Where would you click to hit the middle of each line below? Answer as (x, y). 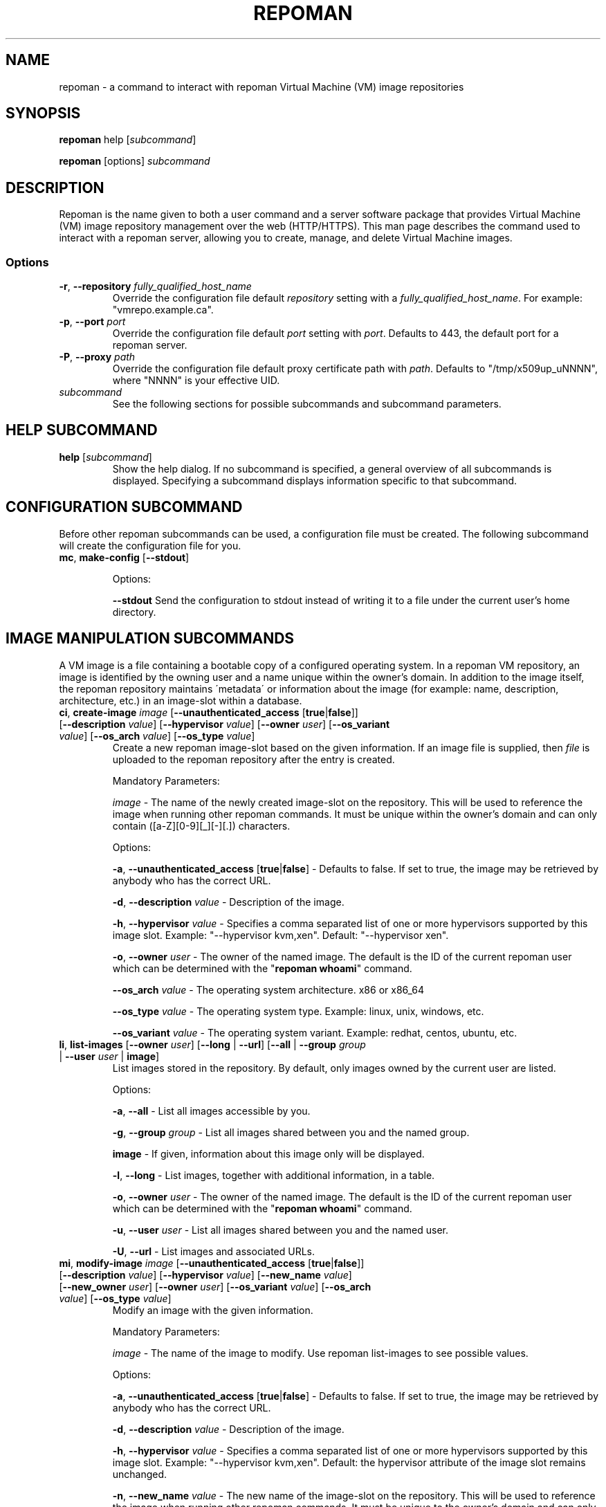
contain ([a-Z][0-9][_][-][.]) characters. (201, 825)
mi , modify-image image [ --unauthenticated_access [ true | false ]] (212, 1263)
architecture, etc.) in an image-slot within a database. (181, 700)
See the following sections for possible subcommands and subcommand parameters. (307, 404)
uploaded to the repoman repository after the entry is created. (254, 759)
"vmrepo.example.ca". (163, 310)
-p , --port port (92, 322)
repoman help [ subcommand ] (128, 140)
